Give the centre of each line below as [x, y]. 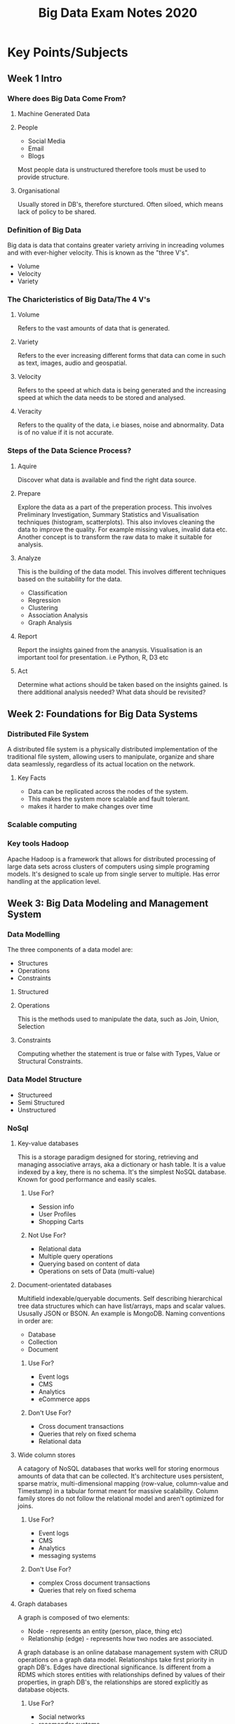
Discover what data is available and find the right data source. [107, 480]
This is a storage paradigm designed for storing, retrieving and [108, 1157]
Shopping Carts [61, 1221]
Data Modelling [34, 934]
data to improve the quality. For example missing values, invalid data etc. [122, 529]
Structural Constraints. [50, 1061]
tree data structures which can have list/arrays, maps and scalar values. [121, 1306]
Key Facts [32, 778]
